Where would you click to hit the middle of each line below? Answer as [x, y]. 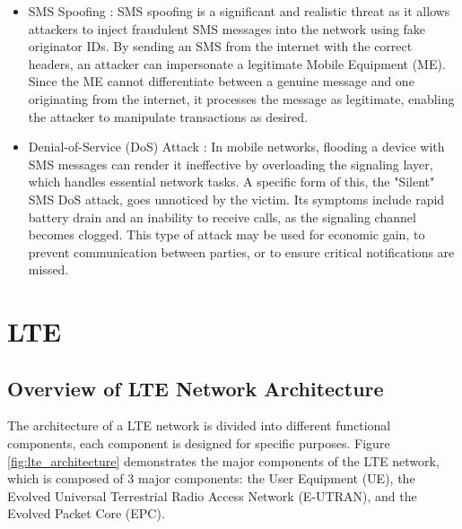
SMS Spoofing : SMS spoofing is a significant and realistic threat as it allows [239, 11]
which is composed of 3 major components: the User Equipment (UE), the [211, 478]
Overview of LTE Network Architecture [196, 388]
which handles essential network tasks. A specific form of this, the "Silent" [231, 182]
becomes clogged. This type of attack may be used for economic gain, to [227, 234]
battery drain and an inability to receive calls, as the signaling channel [222, 217]
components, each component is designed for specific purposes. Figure [199, 443]
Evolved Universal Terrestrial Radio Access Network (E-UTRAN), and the [212, 495]
